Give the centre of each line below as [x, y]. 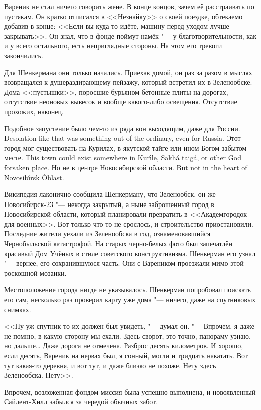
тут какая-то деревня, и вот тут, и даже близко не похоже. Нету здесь [110, 365]
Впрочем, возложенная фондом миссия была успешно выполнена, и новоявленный [130, 392]
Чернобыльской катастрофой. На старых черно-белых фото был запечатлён [118, 243]
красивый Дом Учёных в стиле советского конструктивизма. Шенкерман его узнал [130, 253]
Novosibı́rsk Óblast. [34, 177]
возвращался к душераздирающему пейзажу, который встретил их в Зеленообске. [128, 82]
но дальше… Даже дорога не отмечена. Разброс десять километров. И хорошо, [124, 346]
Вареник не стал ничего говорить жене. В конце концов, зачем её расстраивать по [129, 6]
